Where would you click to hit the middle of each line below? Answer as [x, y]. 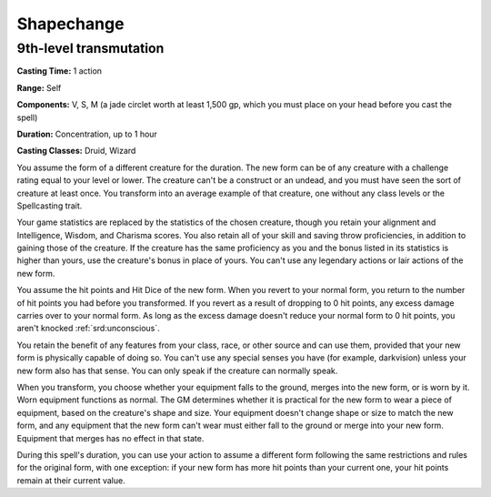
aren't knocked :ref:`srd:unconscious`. [89, 329]
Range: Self [39, 87]
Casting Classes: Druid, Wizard [76, 151]
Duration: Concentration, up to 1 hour [87, 134]
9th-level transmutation [90, 48]
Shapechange [70, 24]
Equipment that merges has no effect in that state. [110, 438]
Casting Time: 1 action [60, 71]
